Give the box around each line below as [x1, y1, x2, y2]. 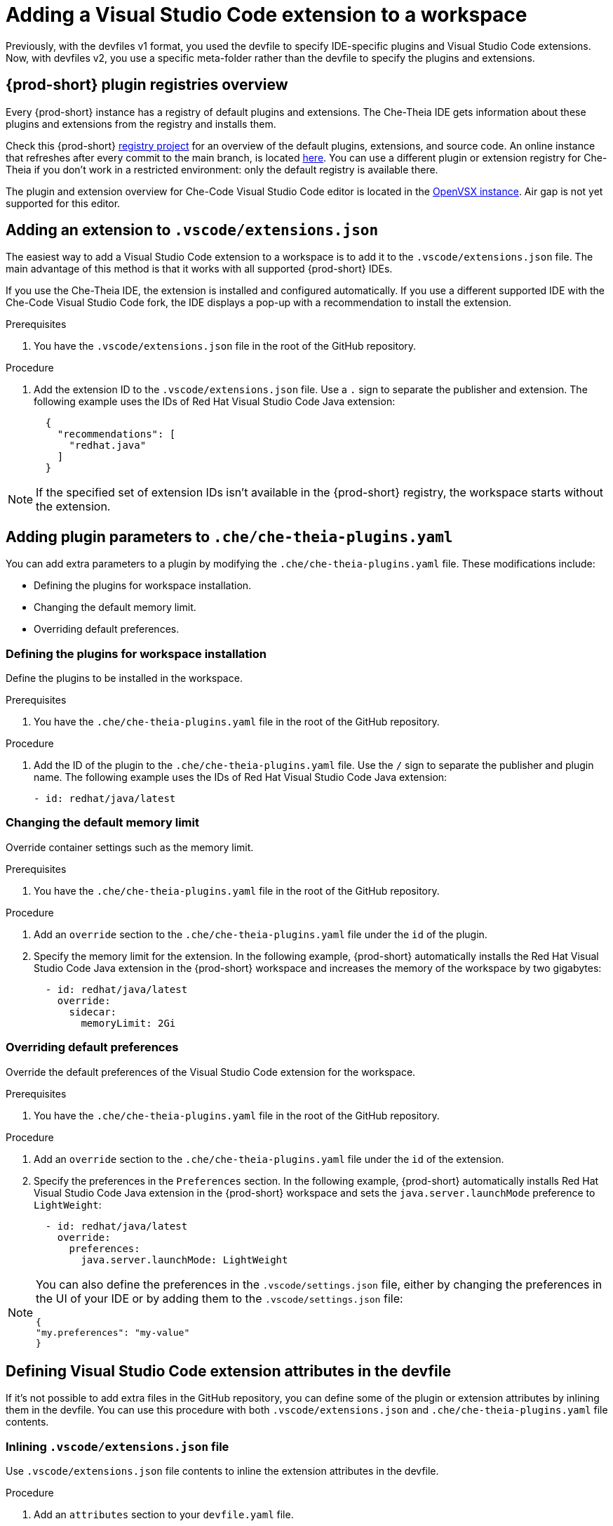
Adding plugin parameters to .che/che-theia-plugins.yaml [6, 527, 453, 546]
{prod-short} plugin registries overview [6, 76, 288, 94]
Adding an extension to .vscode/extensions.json [6, 221, 379, 239]
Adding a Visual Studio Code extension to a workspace [6, 3, 527, 27]
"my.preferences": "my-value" [36, 1327, 190, 1338]
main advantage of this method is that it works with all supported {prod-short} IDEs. [6, 263, 393, 275]
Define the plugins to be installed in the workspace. [6, 672, 243, 685]
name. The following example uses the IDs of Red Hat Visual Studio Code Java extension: [34, 771, 447, 784]
